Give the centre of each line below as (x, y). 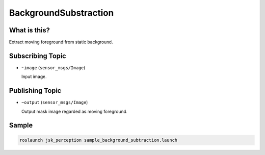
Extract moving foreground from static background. (61, 42)
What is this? (29, 30)
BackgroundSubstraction (61, 13)
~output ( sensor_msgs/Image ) (55, 103)
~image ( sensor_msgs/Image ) (53, 67)
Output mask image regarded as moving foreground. (74, 111)
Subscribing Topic (38, 56)
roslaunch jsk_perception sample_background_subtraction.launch (98, 140)
